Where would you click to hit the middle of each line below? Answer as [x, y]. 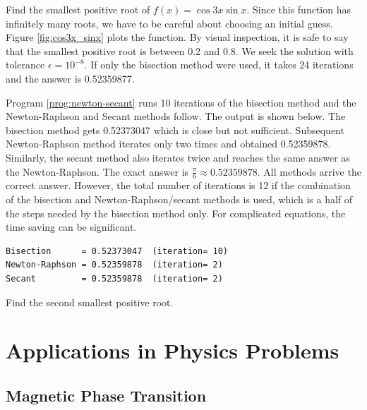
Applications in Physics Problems [173, 350]
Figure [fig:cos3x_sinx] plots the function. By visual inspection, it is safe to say [177, 37]
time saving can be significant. [71, 227]
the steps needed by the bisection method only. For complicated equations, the [176, 213]
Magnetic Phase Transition [106, 395]
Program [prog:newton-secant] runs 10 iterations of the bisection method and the [181, 102]
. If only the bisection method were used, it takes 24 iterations [219, 65]
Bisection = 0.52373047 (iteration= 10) [117, 251]
